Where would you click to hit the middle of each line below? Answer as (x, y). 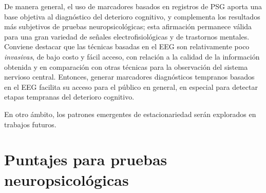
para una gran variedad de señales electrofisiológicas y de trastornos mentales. (127, 36)
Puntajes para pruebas (86, 159)
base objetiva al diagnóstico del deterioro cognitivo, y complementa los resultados (132, 16)
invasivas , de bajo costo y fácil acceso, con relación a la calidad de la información (132, 56)
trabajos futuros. (30, 124)
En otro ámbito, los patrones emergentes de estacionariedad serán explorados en (130, 114)
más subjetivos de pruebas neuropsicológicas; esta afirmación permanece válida (128, 26)
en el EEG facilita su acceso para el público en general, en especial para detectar (131, 86)
